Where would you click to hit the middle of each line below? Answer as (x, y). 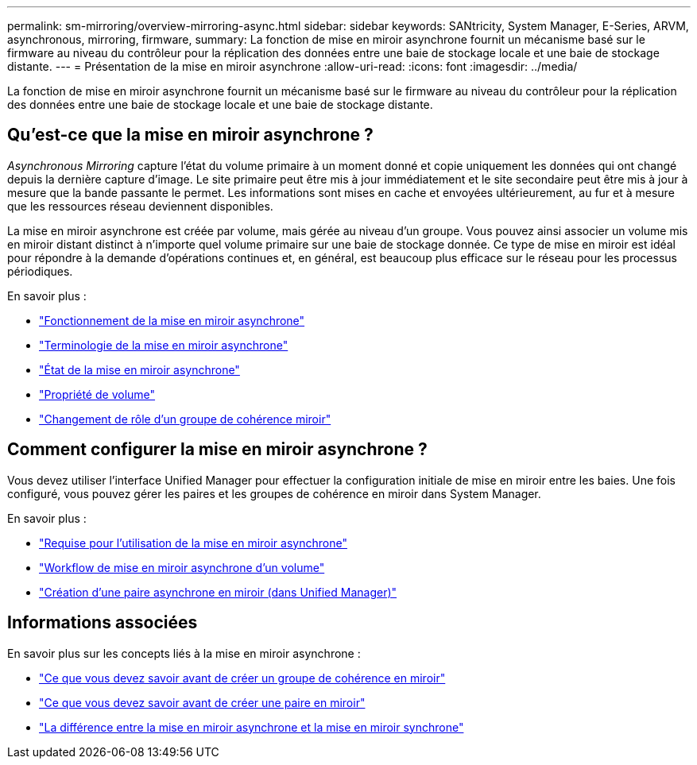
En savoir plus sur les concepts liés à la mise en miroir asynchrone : (184, 653)
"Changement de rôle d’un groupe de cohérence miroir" (185, 419)
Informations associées (103, 623)
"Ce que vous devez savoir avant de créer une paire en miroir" (202, 702)
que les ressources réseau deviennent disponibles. (140, 206)
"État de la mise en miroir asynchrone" (139, 369)
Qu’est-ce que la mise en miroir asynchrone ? (190, 135)
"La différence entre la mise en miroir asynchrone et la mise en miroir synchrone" (252, 727)
